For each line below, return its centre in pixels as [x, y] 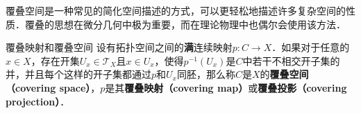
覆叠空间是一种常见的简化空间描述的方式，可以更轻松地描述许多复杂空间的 [176, 10]
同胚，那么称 [206, 74]
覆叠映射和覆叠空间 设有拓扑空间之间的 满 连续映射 [119, 47]
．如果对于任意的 [311, 47]
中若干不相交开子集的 [291, 60]
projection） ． [38, 101]
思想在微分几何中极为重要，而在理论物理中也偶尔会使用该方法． [200, 24]
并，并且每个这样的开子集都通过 [78, 74]
